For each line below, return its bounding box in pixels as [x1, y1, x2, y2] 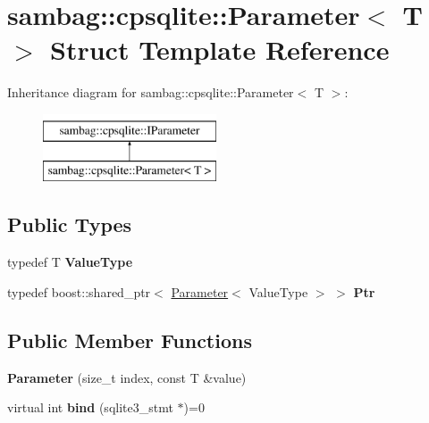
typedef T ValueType [7, 253, 133, 271]
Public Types [7, 211, 132, 238]
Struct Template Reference [50, 31, 390, 68]
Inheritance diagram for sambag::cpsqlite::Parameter [7, 83, 294, 102]
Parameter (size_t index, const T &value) [7, 368, 247, 386]
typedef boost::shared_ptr [7, 282, 151, 301]
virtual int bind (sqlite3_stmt [7, 398, 173, 417]
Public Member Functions [7, 326, 252, 353]
